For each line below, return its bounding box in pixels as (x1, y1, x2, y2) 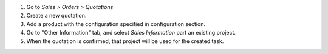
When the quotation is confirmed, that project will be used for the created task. (26, 37, 224, 45)
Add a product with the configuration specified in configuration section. (26, 20, 206, 27)
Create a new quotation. (26, 12, 87, 19)
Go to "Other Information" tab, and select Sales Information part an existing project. (26, 29, 236, 36)
